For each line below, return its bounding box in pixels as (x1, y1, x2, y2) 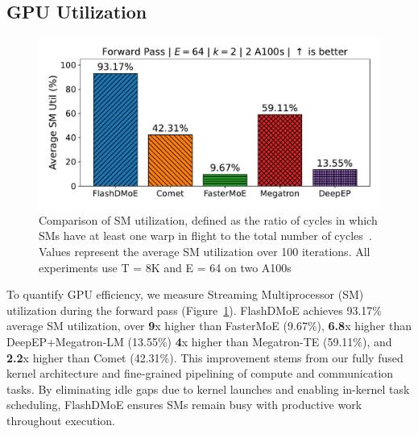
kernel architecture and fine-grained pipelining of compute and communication (6, 365, 394, 382)
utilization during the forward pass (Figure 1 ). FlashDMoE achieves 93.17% (6, 301, 383, 318)
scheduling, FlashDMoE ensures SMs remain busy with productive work (6, 396, 362, 413)
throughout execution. (6, 411, 116, 428)
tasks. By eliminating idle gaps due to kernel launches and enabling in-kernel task (6, 380, 410, 397)
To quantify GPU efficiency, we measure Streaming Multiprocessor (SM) (6, 286, 364, 303)
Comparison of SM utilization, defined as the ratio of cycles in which (39, 211, 378, 228)
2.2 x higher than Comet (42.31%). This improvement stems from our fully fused (6, 349, 404, 366)
